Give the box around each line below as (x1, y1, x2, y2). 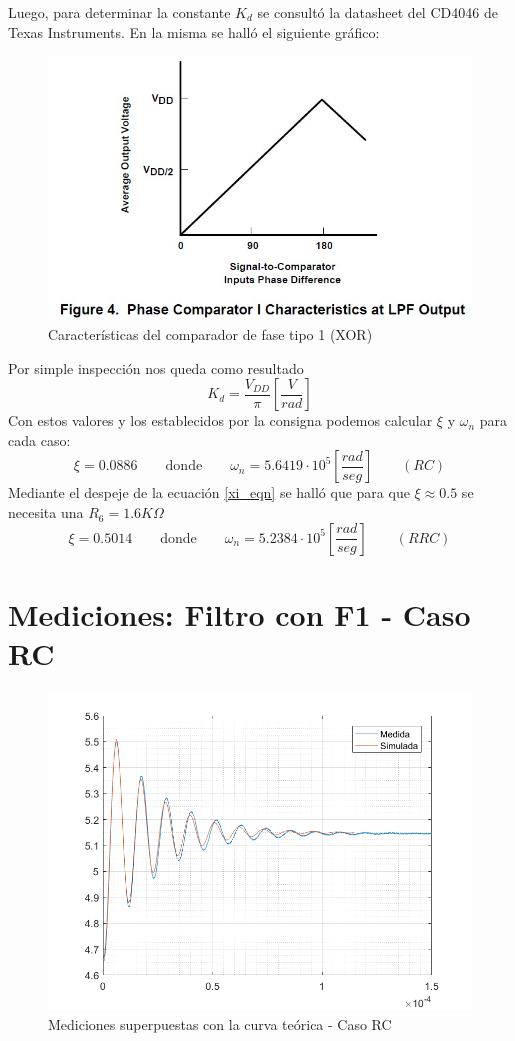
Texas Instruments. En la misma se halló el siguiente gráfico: (8, 21, 380, 42)
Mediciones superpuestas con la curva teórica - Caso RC (48, 1013, 392, 1034)
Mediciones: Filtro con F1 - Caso (8, 593, 471, 634)
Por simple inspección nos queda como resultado (8, 357, 304, 378)
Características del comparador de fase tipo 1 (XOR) (48, 324, 373, 345)
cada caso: (8, 429, 71, 450)
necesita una (8, 502, 84, 523)
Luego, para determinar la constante (8, 2, 231, 22)
